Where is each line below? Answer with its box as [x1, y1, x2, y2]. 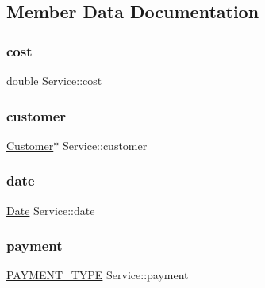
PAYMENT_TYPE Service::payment [6, 267, 189, 283]
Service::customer [62, 136, 148, 153]
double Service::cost [6, 72, 102, 88]
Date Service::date [6, 202, 95, 218]
